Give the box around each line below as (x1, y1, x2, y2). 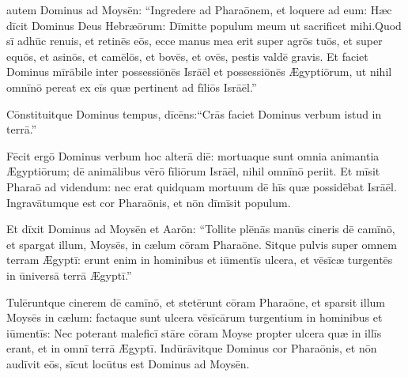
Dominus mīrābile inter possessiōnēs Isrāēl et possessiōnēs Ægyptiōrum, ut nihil (6, 63, 392, 80)
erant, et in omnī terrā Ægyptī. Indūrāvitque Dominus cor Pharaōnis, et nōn (6, 340, 377, 356)
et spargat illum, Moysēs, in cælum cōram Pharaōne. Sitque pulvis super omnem (6, 236, 397, 252)
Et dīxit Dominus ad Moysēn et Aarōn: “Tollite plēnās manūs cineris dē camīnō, (6, 221, 395, 237)
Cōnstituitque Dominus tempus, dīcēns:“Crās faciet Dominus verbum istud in (6, 105, 382, 122)
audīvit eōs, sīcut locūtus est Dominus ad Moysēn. (6, 355, 250, 371)
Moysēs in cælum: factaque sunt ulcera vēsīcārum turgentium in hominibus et (6, 309, 383, 326)
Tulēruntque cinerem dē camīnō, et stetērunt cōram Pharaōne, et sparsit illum (6, 293, 385, 310)
